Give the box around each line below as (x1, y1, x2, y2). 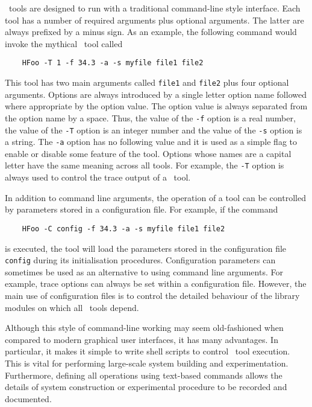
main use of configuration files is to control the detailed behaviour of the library (5, 289, 300, 301)
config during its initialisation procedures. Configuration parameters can (5, 254, 276, 266)
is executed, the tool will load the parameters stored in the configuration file (5, 242, 287, 254)
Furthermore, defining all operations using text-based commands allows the (5, 368, 282, 381)
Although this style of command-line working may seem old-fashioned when (5, 321, 284, 334)
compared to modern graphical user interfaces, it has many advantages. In (5, 333, 278, 345)
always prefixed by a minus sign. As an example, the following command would (5, 25, 297, 38)
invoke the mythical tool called (5, 37, 123, 50)
